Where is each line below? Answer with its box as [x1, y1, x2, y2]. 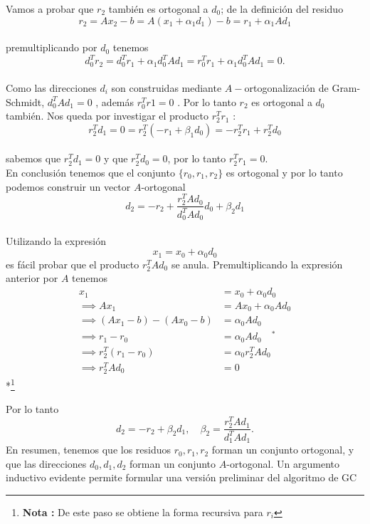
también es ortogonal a [108, 1, 208, 16]
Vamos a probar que [6, 1, 94, 16]
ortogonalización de [244, 80, 329, 95]
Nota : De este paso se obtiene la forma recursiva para [22, 504, 263, 519]
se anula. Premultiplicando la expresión [171, 256, 343, 271]
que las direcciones [6, 456, 87, 471]
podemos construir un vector [6, 179, 131, 194]
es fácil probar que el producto [6, 256, 139, 271]
